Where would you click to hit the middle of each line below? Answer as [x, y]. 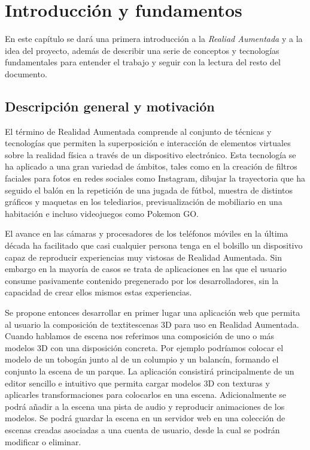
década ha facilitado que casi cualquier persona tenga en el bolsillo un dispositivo [154, 245]
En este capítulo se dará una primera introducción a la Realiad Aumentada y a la [154, 39]
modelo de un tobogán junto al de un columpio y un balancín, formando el [142, 359]
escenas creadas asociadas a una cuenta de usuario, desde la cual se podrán [142, 429]
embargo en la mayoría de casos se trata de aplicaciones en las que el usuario [146, 269]
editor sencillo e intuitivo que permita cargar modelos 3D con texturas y [137, 383]
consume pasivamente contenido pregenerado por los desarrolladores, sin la [142, 280]
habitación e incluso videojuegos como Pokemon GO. [102, 213]
